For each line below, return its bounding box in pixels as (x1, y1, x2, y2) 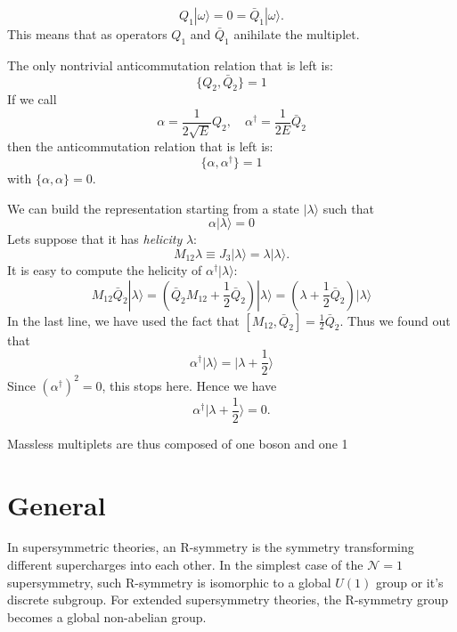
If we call (7, 90, 57, 109)
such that (322, 199, 374, 217)
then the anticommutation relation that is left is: (7, 137, 273, 156)
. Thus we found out (339, 311, 451, 329)
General (7, 486, 106, 523)
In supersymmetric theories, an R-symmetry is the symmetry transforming (7, 538, 414, 556)
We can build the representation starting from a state (7, 199, 299, 217)
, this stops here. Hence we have (102, 376, 277, 394)
